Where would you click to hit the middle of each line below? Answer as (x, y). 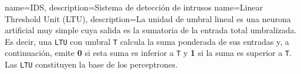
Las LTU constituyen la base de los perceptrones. (91, 64)
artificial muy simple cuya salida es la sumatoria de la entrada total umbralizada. (151, 30)
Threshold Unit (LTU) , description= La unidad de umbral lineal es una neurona (148, 18)
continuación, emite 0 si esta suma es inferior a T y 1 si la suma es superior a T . (148, 53)
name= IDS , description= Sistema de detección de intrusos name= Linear (134, 7)
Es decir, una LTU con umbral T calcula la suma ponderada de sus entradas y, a (147, 41)
